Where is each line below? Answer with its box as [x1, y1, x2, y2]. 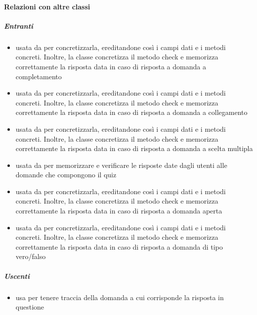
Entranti [4, 20, 34, 31]
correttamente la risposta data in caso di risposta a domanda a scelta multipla [15, 143, 253, 154]
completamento [15, 71, 62, 81]
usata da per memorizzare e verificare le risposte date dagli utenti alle [15, 159, 227, 170]
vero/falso [15, 251, 46, 262]
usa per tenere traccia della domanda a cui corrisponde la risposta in [15, 292, 224, 302]
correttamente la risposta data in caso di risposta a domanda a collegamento [15, 107, 248, 117]
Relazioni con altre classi [4, 1, 90, 11]
